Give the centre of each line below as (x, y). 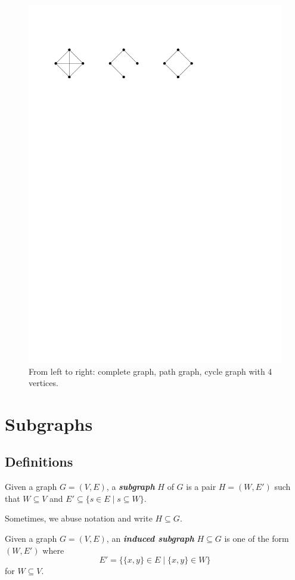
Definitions (39, 462)
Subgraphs (49, 423)
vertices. (44, 383)
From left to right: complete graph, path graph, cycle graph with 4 (150, 371)
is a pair (201, 487)
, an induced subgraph (150, 539)
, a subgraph (131, 487)
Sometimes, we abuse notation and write (79, 518)
